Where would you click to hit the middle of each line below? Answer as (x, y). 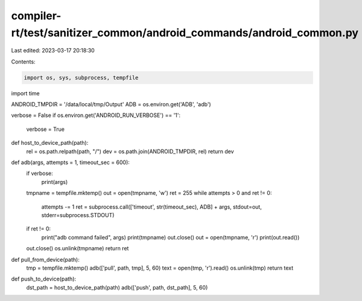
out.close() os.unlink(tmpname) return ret (78, 249)
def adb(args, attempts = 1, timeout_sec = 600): (70, 162)
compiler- (36, 16)
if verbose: (40, 173)
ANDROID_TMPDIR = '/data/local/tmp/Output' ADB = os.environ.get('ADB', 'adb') (111, 104)
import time (26, 93)
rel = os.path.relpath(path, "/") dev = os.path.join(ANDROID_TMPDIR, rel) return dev (130, 151)
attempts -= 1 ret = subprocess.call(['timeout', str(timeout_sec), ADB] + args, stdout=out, (151, 207)
